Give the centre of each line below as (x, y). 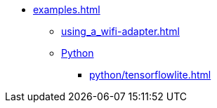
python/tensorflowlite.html (150, 75)
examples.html (67, 9)
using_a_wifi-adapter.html (120, 31)
